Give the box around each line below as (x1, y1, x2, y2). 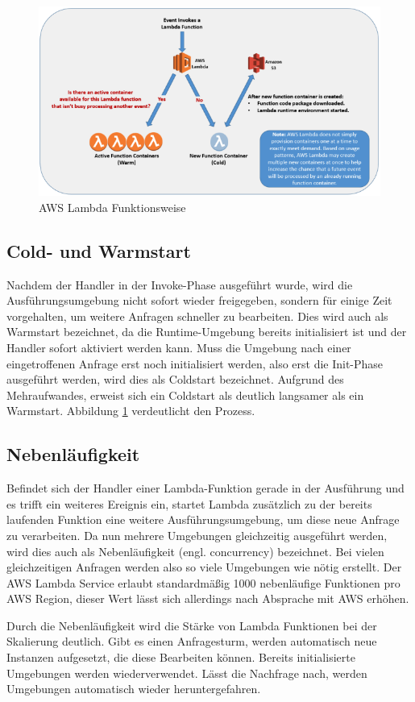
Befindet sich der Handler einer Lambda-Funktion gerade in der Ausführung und (6, 480, 405, 496)
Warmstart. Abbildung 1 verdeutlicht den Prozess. (6, 402, 255, 419)
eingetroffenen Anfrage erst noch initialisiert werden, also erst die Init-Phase (6, 355, 384, 372)
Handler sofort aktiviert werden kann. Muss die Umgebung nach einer (6, 339, 351, 355)
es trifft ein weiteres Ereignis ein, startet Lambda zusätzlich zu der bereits (6, 495, 372, 512)
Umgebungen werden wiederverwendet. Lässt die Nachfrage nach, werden (6, 664, 367, 681)
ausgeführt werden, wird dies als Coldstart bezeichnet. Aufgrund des (6, 371, 344, 388)
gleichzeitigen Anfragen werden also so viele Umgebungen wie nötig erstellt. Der (6, 559, 402, 575)
